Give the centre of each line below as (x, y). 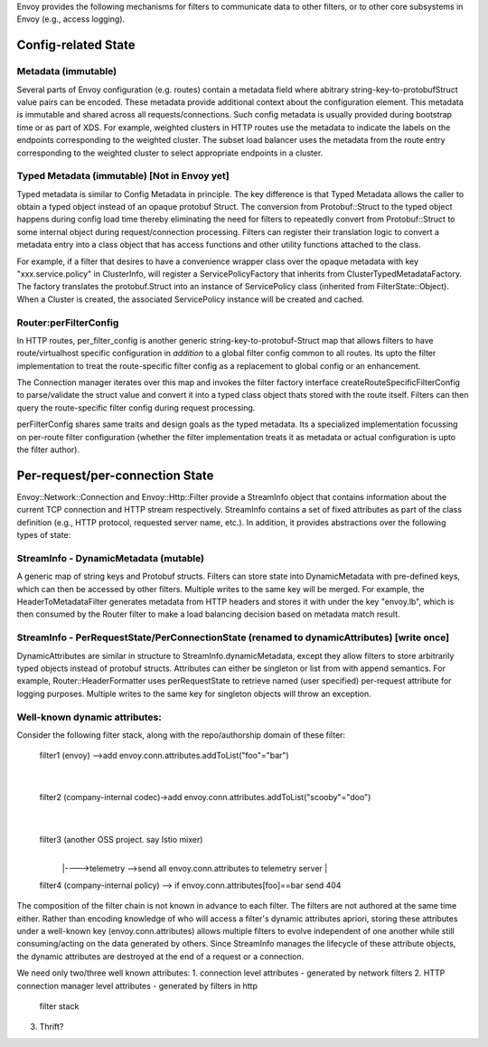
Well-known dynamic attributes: (89, 717)
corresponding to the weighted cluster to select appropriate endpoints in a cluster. (170, 153)
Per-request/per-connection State (115, 475)
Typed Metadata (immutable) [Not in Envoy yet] (123, 176)
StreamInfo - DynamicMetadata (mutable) (111, 558)
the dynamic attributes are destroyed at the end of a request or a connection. (160, 956)
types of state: (44, 535)
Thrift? (52, 1027)
